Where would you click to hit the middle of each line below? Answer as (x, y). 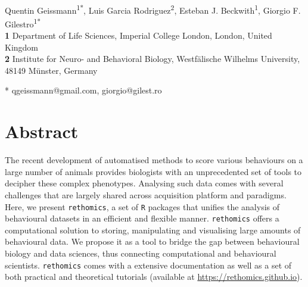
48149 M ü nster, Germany (51, 70)
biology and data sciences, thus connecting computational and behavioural (141, 253)
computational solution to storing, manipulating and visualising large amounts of (153, 230)
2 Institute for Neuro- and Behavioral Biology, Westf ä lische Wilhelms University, (153, 59)
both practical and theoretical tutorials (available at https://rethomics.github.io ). (154, 277)
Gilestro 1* (23, 23)
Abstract (42, 131)
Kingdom (22, 47)
